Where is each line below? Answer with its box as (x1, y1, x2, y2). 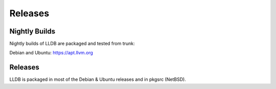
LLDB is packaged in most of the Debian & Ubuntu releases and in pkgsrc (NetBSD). (9, 76, 186, 82)
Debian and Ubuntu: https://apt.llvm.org (9, 50, 93, 56)
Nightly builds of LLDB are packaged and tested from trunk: (9, 41, 135, 47)
